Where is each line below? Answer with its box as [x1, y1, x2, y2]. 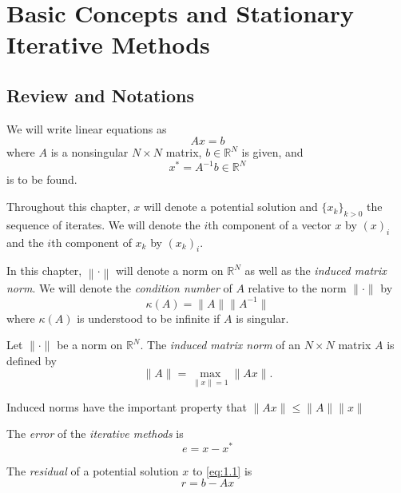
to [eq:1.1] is [192, 462, 252, 479]
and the [6, 233, 44, 250]
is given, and [241, 144, 304, 161]
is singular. [236, 309, 289, 326]
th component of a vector [208, 216, 332, 233]
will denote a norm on [115, 262, 224, 279]
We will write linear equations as [6, 120, 167, 137]
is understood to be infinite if [77, 309, 220, 326]
